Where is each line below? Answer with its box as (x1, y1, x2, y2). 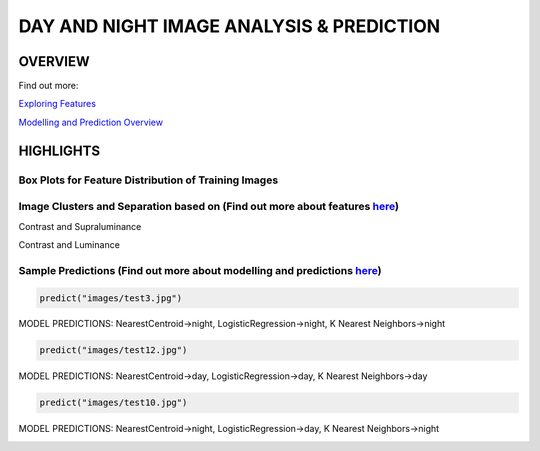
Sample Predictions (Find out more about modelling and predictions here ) (18, 263, 382, 277)
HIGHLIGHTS (18, 142, 100, 159)
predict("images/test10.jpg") (39, 397, 188, 409)
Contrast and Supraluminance (18, 220, 142, 232)
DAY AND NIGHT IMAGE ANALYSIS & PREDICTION (18, 15, 441, 37)
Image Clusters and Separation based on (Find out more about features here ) (18, 200, 400, 214)
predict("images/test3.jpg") (39, 292, 183, 304)
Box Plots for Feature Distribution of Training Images (18, 173, 279, 187)
